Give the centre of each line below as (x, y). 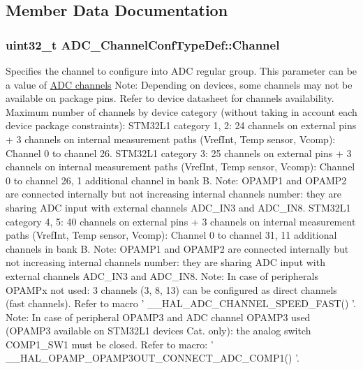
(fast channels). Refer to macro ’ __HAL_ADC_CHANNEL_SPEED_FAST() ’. (181, 303)
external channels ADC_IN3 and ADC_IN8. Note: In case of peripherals (162, 275)
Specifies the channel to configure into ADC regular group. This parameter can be (181, 71)
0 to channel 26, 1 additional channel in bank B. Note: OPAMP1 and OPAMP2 (176, 180)
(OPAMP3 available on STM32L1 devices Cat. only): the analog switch (158, 331)
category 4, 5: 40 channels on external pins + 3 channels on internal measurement (181, 221)
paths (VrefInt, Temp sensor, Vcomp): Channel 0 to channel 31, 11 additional (171, 235)
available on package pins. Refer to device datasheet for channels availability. (170, 98)
